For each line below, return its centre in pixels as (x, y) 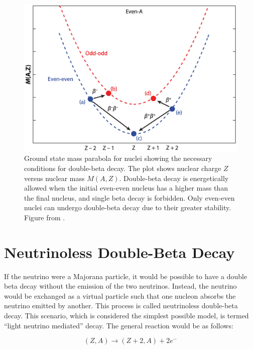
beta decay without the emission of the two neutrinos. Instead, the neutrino (120, 286)
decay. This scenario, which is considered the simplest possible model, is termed (126, 315)
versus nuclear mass (54, 178)
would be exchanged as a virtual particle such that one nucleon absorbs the (120, 295)
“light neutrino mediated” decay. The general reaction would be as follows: (119, 325)
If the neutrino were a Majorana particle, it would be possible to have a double (126, 276)
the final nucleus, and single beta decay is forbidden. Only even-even (130, 197)
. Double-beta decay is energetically (174, 178)
